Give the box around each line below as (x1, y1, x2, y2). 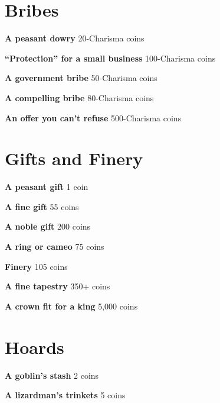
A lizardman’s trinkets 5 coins (5, 389, 126, 401)
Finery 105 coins (5, 260, 68, 272)
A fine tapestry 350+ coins (5, 280, 110, 292)
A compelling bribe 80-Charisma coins (5, 91, 154, 104)
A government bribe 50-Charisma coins (5, 72, 157, 84)
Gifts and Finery (5, 146, 143, 170)
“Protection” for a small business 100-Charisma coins (5, 51, 216, 64)
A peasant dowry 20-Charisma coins (5, 32, 145, 44)
